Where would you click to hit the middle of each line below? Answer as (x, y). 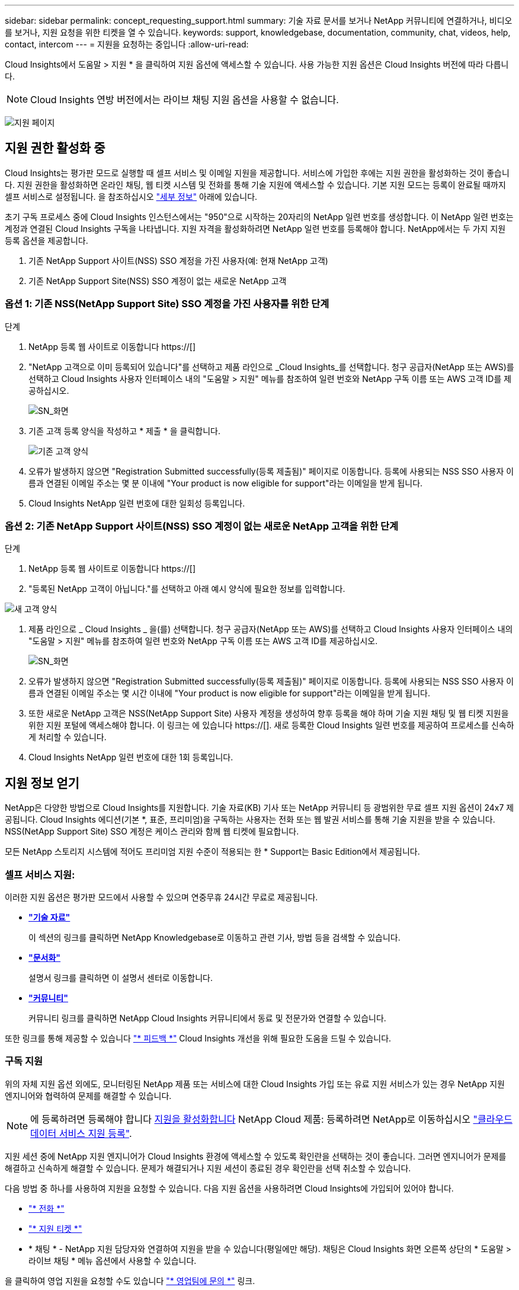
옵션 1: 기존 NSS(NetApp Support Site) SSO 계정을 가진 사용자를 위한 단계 (167, 304)
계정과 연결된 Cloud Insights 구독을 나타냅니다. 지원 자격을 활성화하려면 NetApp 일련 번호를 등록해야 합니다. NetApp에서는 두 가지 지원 (255, 228)
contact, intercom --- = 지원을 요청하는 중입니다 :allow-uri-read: (127, 44)
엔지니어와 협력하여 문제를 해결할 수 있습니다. (88, 1095)
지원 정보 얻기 (42, 783)
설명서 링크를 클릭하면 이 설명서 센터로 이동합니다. (121, 977)
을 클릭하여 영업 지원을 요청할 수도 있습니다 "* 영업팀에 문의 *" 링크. (130, 1281)
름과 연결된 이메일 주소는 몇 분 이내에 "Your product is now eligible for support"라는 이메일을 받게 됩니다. (226, 483)
